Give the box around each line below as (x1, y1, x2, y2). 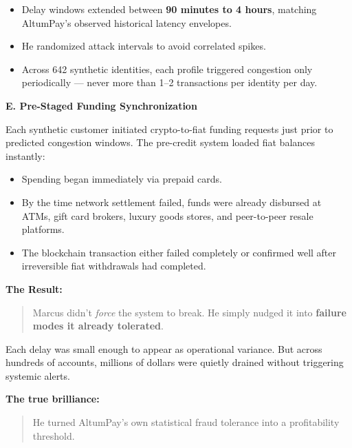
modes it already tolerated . (32, 318, 164, 333)
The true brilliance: (5, 391, 100, 406)
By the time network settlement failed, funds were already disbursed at (21, 194, 322, 209)
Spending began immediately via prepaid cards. (21, 172, 222, 186)
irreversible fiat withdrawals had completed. (21, 258, 206, 273)
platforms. (21, 222, 65, 236)
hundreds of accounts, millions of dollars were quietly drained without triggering (5, 355, 344, 369)
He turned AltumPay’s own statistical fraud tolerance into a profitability (32, 415, 340, 429)
